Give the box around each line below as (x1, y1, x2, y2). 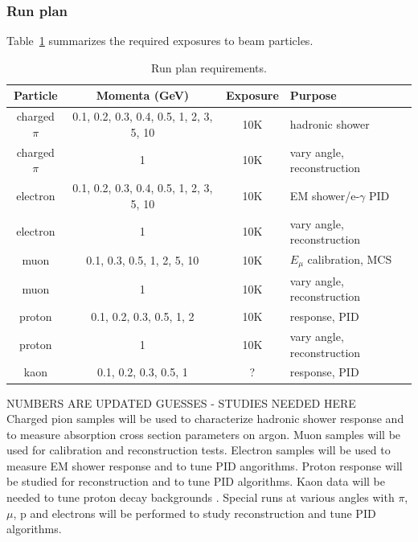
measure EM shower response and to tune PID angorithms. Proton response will (6, 457, 403, 474)
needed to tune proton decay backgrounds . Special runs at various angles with (6, 489, 395, 506)
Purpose (289, 87, 337, 104)
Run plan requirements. (151, 59, 267, 76)
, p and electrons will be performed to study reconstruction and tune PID (13, 504, 376, 521)
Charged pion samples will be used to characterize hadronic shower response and (6, 410, 404, 427)
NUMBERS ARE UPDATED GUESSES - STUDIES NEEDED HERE (6, 394, 356, 411)
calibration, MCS (307, 251, 392, 267)
